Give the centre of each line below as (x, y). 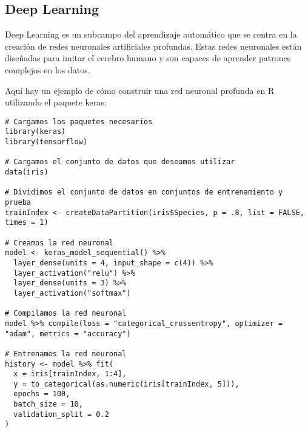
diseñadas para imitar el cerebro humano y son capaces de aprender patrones (148, 58)
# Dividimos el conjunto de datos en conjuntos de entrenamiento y (144, 192)
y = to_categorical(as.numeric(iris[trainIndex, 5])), (126, 384)
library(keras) (35, 132)
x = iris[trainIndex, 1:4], (70, 374)
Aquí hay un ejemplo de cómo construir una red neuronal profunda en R (140, 90)
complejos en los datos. (48, 69)
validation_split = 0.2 (61, 414)
